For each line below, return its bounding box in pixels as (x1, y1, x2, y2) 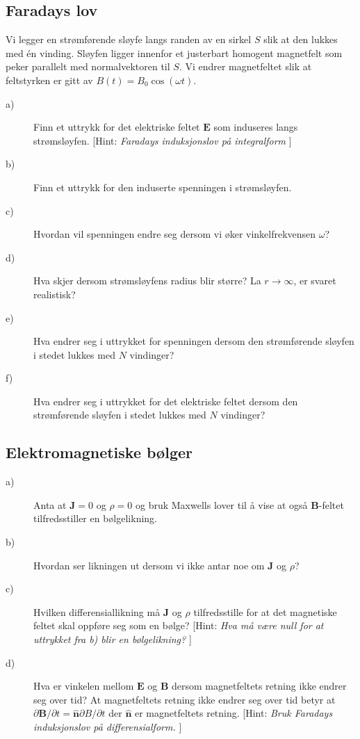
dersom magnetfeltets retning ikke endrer (172, 679, 347, 693)
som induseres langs (213, 120, 298, 134)
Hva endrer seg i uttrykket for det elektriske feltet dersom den (33, 393, 298, 408)
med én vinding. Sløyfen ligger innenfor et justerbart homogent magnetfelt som (6, 45, 343, 60)
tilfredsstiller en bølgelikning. (33, 511, 157, 526)
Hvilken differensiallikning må (33, 604, 161, 619)
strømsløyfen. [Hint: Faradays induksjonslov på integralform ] (33, 133, 292, 147)
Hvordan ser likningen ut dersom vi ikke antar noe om (33, 558, 265, 572)
